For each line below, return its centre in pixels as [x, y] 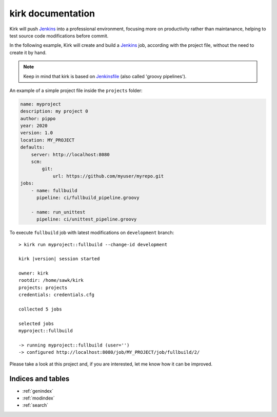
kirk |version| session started [59, 259]
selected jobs [36, 323]
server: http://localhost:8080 [70, 155]
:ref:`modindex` [38, 398]
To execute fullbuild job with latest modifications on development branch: [92, 233]
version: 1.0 [37, 133]
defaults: [33, 147]
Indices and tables [39, 379]
